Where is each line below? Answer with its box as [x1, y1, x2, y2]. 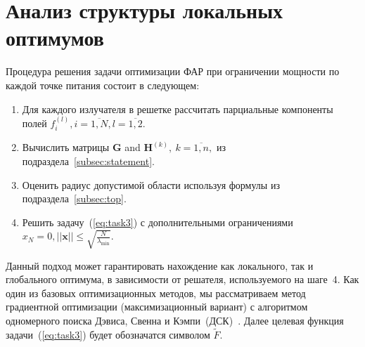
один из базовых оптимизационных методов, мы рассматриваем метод [6, 285, 306, 300]
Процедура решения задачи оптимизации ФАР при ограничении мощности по [6, 64, 340, 79]
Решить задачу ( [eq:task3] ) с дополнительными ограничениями [22, 214, 293, 229]
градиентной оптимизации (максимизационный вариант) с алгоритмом [6, 299, 308, 314]
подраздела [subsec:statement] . [22, 153, 155, 168]
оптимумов [6, 23, 104, 52]
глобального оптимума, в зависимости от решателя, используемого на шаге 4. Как [6, 272, 359, 287]
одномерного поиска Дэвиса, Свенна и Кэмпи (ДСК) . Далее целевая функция [6, 313, 344, 327]
